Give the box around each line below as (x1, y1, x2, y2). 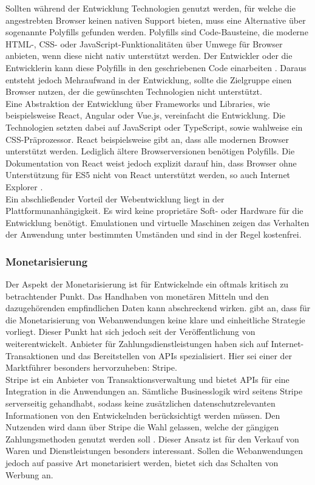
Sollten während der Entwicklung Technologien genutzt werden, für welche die (5, 2, 296, 14)
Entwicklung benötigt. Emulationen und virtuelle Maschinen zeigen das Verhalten (5, 216, 310, 229)
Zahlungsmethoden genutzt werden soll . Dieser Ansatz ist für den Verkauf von (5, 432, 299, 445)
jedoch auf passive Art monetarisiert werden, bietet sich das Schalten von (5, 456, 279, 469)
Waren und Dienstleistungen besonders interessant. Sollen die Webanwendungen (5, 444, 303, 457)
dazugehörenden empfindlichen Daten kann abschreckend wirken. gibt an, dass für (5, 301, 311, 314)
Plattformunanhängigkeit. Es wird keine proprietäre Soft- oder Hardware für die (5, 204, 303, 217)
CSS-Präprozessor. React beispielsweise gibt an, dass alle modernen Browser (5, 132, 289, 145)
